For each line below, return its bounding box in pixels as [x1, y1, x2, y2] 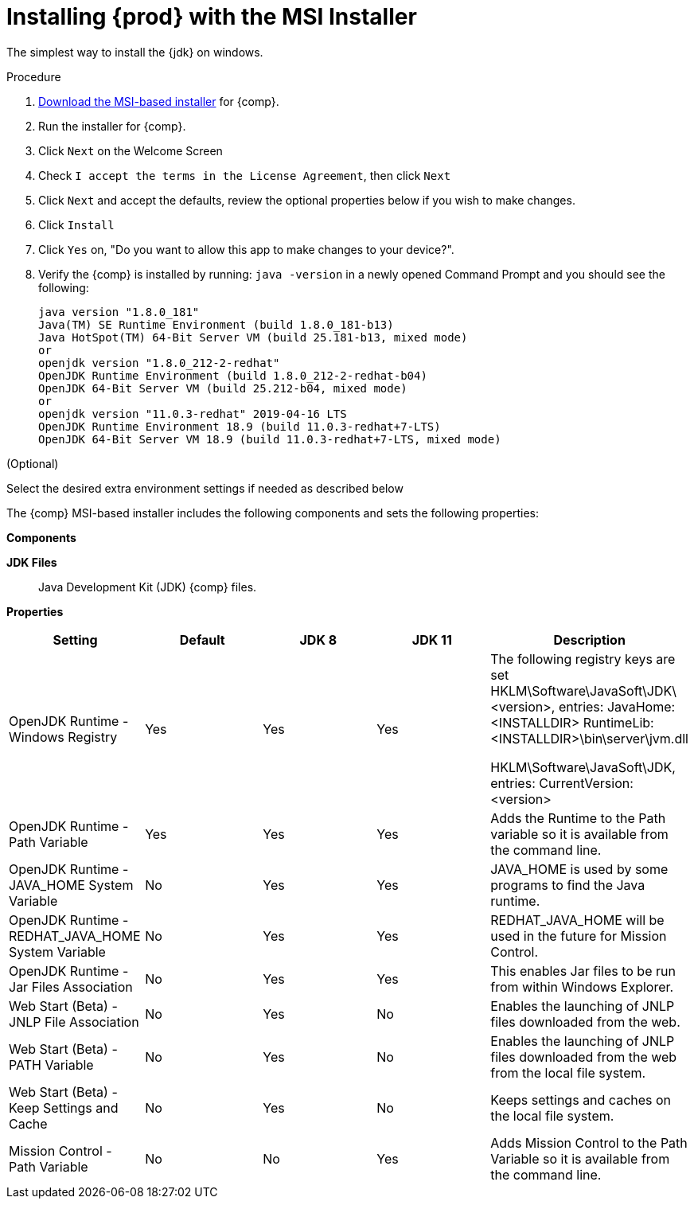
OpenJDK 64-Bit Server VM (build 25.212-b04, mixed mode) [38, 381, 407, 395]
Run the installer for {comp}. [38, 119, 186, 133]
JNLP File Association [9, 1013, 139, 1030]
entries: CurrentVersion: [490, 774, 634, 791]
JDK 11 [411, 631, 452, 648]
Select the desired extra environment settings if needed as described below [6, 481, 404, 495]
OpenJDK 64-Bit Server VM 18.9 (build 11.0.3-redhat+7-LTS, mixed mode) [38, 432, 501, 446]
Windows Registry [9, 728, 118, 745]
